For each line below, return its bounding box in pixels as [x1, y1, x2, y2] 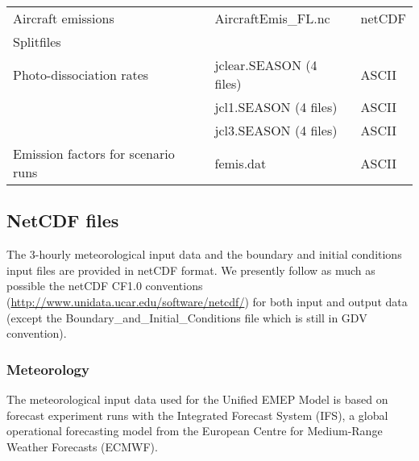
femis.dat [214, 153, 267, 172]
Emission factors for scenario [13, 144, 175, 163]
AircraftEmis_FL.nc [214, 9, 330, 27]
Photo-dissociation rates [13, 64, 149, 84]
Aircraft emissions [13, 9, 114, 27]
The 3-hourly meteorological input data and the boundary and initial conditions [6, 246, 402, 263]
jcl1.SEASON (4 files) [214, 98, 338, 116]
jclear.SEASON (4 [214, 56, 317, 74]
